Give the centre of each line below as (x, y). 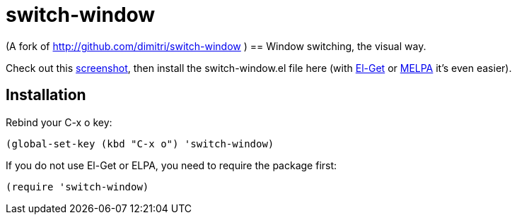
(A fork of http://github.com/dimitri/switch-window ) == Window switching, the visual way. (216, 46)
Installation (46, 95)
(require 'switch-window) (77, 187)
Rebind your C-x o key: (59, 122)
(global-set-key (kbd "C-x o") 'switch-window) (140, 143)
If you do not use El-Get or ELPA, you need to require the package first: (172, 165)
